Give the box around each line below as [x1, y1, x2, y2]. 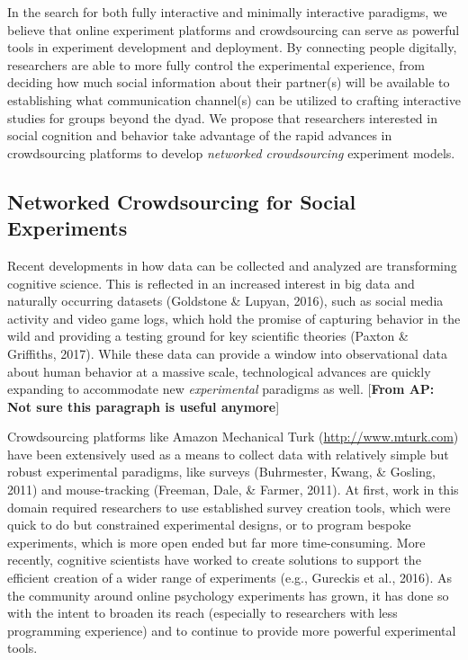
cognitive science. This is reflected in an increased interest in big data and [7, 273, 415, 292]
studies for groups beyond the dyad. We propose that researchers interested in [7, 108, 437, 127]
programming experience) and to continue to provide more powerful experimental [7, 620, 456, 639]
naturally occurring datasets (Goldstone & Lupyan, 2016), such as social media [7, 291, 444, 310]
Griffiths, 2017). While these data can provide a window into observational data [7, 343, 447, 362]
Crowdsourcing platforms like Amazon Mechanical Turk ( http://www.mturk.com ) [7, 427, 459, 446]
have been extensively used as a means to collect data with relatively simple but [7, 444, 449, 463]
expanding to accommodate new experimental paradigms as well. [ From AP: [7, 379, 435, 398]
